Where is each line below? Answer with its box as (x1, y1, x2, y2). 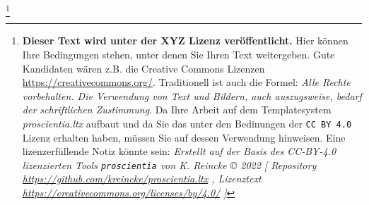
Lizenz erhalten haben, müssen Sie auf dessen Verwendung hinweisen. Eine (22, 130, 346, 144)
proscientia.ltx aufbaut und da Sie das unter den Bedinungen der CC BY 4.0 (22, 116, 352, 130)
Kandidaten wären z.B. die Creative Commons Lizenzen (22, 61, 265, 75)
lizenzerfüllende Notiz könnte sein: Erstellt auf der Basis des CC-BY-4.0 (22, 144, 336, 159)
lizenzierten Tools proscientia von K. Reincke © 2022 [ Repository (22, 157, 317, 172)
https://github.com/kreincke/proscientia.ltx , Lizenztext (22, 171, 262, 186)
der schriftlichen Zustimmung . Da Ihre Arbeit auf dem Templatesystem (22, 102, 332, 117)
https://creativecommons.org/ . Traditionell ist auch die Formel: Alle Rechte (22, 75, 351, 89)
